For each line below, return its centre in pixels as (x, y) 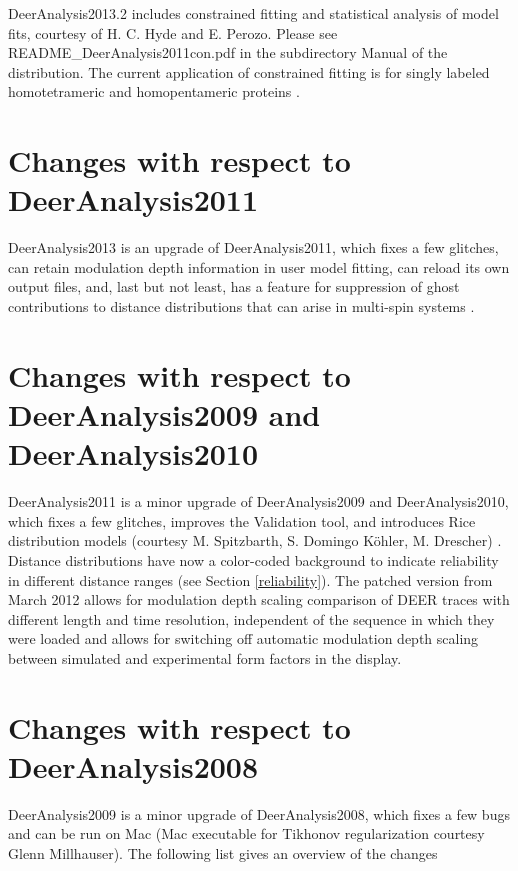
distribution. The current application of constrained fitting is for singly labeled (249, 71)
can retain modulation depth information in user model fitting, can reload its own (259, 266)
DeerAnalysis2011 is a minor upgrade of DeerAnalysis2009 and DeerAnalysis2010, (258, 501)
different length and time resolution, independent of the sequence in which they (251, 618)
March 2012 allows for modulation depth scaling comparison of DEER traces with (259, 599)
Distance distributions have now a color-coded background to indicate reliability (253, 559)
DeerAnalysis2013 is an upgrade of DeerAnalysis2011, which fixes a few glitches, (253, 247)
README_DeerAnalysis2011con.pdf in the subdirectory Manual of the (228, 52)
